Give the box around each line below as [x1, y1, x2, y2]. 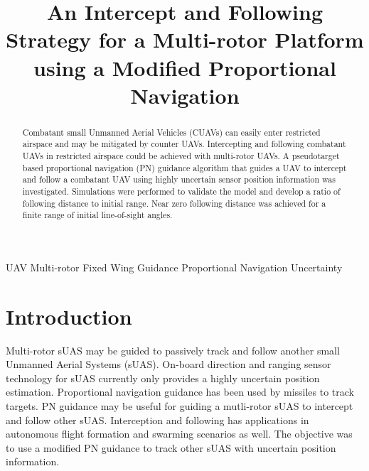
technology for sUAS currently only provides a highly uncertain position [6, 370, 320, 385]
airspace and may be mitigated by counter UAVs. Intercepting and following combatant [22, 138, 346, 150]
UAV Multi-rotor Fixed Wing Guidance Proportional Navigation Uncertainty [6, 259, 343, 274]
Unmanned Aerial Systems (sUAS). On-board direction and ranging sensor [6, 357, 331, 372]
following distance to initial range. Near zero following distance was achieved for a [22, 197, 326, 209]
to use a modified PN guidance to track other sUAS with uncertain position [6, 440, 336, 455]
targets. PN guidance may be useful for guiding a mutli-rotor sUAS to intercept [6, 399, 353, 413]
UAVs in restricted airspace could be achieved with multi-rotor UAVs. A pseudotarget [22, 150, 340, 162]
